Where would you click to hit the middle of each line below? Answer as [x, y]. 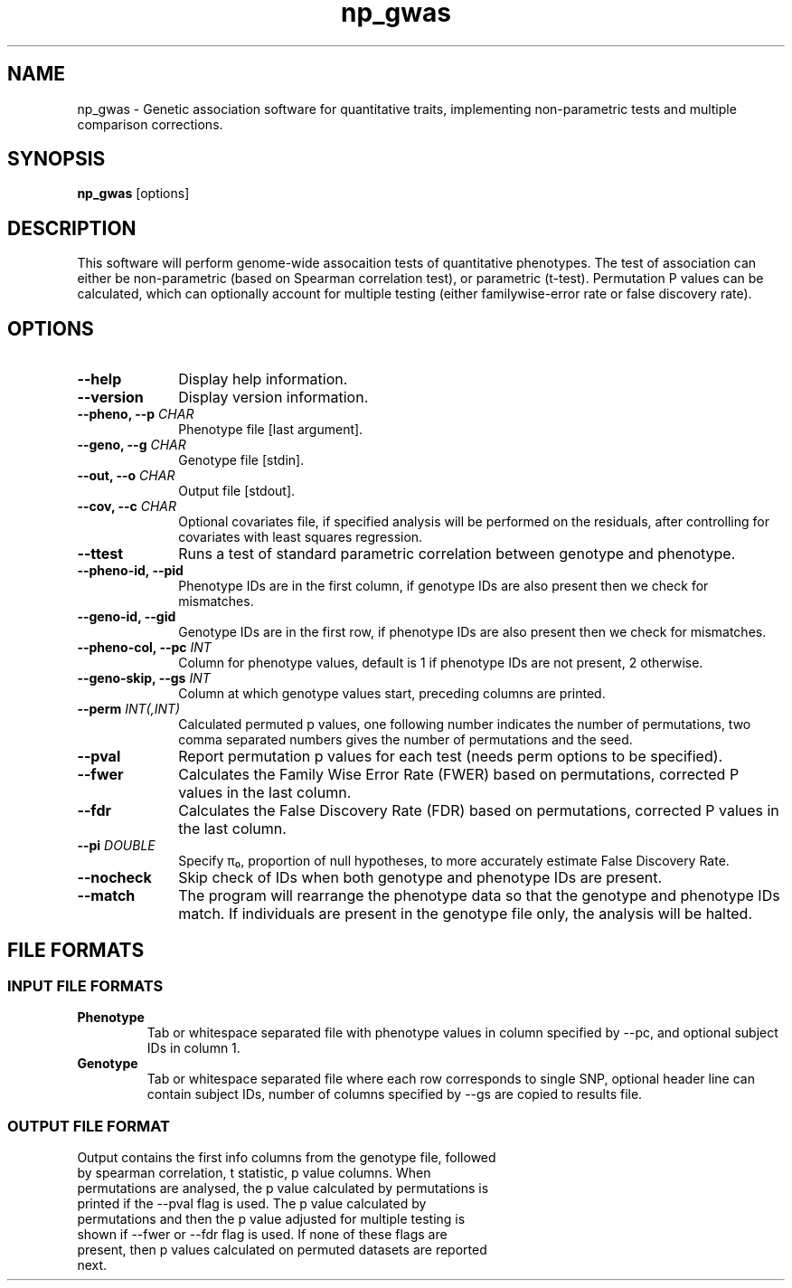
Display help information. [263, 379]
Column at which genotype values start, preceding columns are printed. [392, 694]
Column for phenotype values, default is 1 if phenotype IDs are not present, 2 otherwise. [441, 663]
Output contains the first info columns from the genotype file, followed [287, 1158]
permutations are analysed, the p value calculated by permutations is [283, 1189]
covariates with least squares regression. [301, 537]
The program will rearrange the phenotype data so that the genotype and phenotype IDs [479, 896]
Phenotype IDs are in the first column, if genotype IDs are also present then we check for [443, 586]
